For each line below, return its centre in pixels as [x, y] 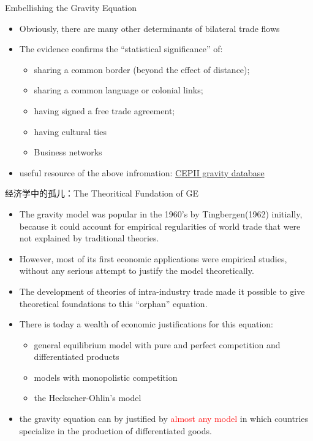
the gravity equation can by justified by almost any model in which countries [164, 419]
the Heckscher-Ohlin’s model [88, 398]
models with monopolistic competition [106, 377]
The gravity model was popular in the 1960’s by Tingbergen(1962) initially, [161, 213]
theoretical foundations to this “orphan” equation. [113, 303]
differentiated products [77, 357]
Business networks [68, 152]
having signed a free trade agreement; [104, 110]
